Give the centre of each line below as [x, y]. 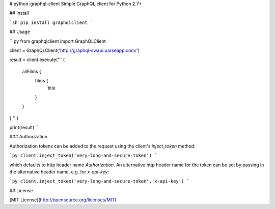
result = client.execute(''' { [37, 60]
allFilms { [32, 71]
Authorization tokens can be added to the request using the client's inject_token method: [102, 146]
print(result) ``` [25, 128]
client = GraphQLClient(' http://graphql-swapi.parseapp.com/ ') [75, 50]
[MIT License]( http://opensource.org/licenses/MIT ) [63, 200]
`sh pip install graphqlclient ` [51, 22]
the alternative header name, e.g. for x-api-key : [59, 172]
